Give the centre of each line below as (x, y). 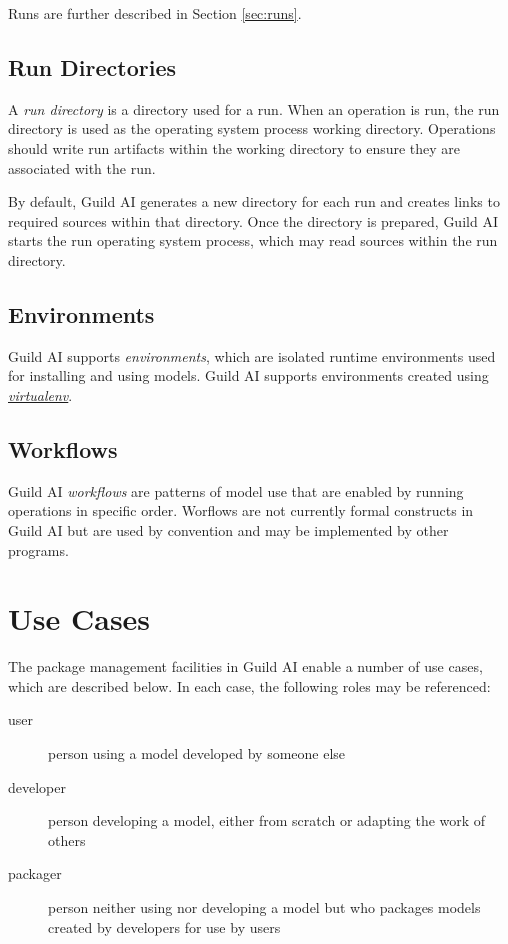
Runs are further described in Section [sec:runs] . (155, 13)
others (67, 839)
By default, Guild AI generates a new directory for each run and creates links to (254, 201)
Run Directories (92, 66)
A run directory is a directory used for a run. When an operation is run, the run (254, 108)
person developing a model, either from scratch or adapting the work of (267, 820)
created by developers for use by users (164, 926)
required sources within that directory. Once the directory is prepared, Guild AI (253, 220)
